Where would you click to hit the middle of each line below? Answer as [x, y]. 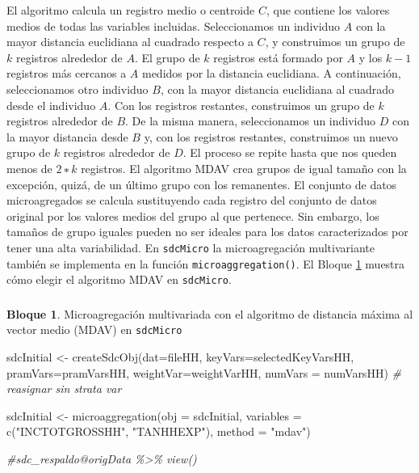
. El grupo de [167, 57]
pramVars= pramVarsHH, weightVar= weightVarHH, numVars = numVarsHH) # [204, 372]
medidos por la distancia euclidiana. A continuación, [271, 73]
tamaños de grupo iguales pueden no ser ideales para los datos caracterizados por [207, 232]
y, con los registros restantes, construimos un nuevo [271, 136]
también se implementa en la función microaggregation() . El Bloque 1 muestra [206, 263]
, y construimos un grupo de [335, 42]
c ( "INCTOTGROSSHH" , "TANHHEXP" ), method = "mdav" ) [159, 431]
